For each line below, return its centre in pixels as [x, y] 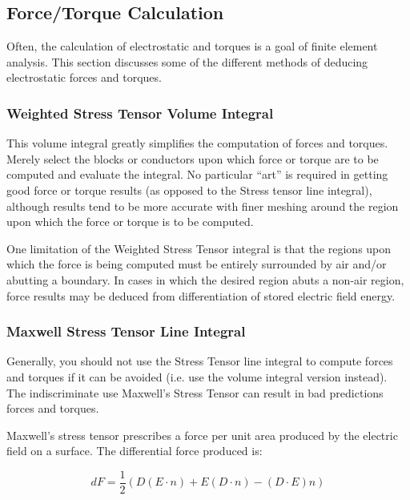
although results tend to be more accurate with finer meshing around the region [203, 206]
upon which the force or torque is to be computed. [130, 222]
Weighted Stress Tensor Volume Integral [140, 113]
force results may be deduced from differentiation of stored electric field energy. [201, 295]
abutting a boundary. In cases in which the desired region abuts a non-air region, [205, 279]
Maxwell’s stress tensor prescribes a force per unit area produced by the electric [202, 435]
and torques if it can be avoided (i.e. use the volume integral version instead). [197, 376]
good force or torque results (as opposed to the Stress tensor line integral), [189, 190]
